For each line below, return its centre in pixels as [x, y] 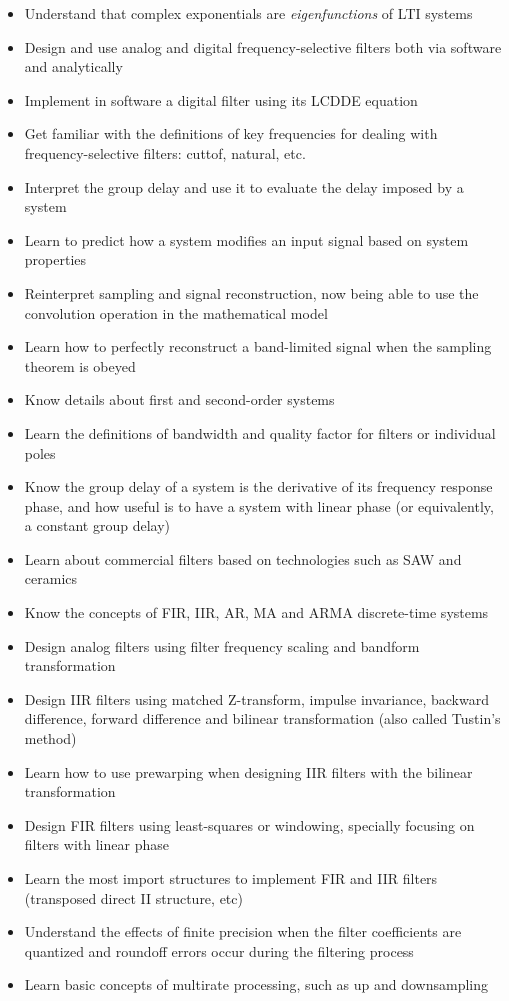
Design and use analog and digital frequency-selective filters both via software [263, 46]
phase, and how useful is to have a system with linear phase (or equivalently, [259, 505]
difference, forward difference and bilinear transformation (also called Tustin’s [262, 718]
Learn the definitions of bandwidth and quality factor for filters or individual [260, 432]
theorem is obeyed [80, 365]
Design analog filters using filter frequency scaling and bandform [222, 645]
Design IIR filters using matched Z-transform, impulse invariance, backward [256, 698]
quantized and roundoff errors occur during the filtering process [219, 950]
